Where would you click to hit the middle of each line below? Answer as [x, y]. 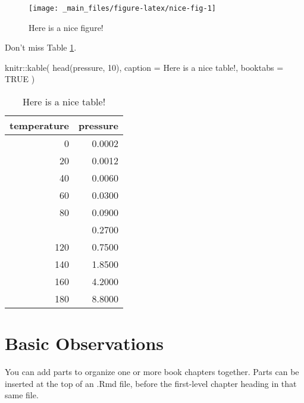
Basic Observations [84, 343]
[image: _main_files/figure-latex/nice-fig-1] [122, 8]
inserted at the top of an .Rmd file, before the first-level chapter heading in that [151, 383]
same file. [22, 395]
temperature [40, 126]
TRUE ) [20, 79]
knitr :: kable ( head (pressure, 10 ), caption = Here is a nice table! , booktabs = [144, 67]
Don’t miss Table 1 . [41, 47]
